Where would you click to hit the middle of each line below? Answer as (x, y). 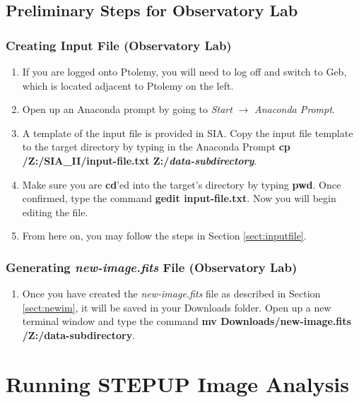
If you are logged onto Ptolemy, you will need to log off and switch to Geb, (184, 71)
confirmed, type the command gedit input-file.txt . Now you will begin (179, 198)
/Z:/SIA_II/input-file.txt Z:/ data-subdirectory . (140, 160)
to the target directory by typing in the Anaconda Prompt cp (156, 147)
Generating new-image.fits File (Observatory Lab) (152, 267)
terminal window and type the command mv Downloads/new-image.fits (187, 321)
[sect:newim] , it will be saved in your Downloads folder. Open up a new (177, 307)
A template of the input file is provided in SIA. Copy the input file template (188, 132)
